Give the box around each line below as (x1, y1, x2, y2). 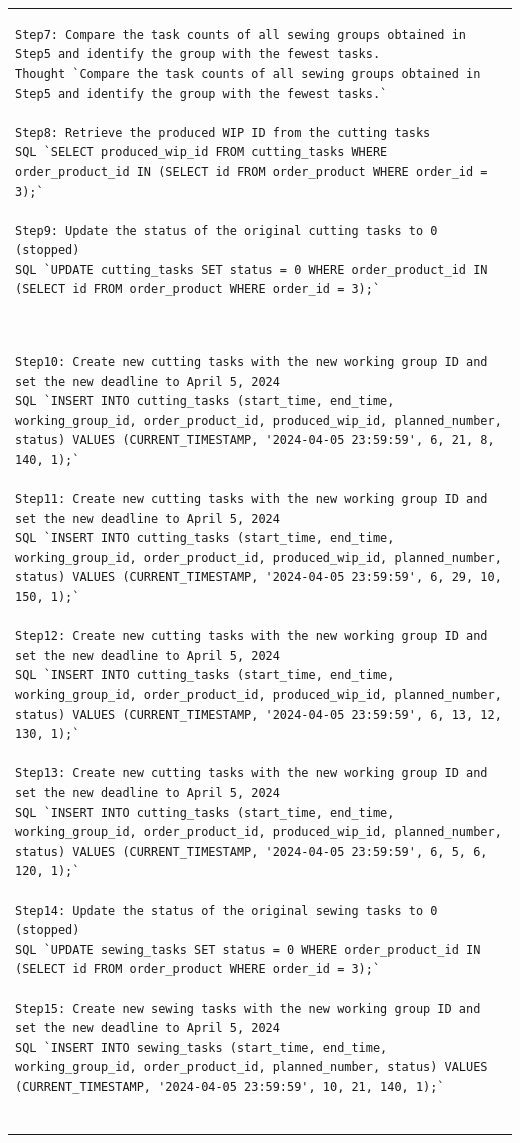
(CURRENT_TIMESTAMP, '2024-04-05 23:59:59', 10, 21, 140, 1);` (15, 1079, 445, 1094)
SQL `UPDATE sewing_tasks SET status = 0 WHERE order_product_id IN (15, 942, 481, 957)
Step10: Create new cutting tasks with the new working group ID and (15, 354, 488, 369)
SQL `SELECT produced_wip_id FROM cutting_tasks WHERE (15, 145, 388, 160)
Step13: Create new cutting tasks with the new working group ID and (15, 766, 488, 781)
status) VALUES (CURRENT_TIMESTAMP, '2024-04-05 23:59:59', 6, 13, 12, (15, 707, 502, 722)
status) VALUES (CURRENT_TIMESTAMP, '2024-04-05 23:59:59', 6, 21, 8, (15, 433, 495, 448)
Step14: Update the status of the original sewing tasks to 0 (15, 903, 438, 918)
